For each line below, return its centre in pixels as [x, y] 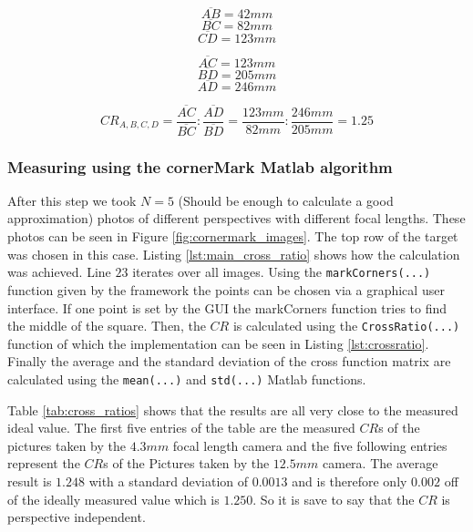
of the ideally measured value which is [113, 499]
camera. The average [380, 463]
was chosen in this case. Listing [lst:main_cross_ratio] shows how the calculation [234, 254]
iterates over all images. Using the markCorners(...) [282, 272]
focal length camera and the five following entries [310, 445]
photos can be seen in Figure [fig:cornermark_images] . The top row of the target [233, 236]
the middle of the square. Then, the [107, 326]
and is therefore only [350, 481]
